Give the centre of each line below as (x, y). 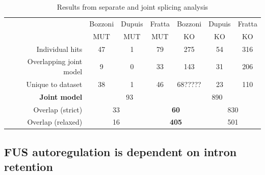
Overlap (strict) (58, 109)
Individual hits (59, 49)
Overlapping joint (55, 61)
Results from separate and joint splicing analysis (132, 7)
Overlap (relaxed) (55, 122)
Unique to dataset (54, 84)
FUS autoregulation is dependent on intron (121, 151)
